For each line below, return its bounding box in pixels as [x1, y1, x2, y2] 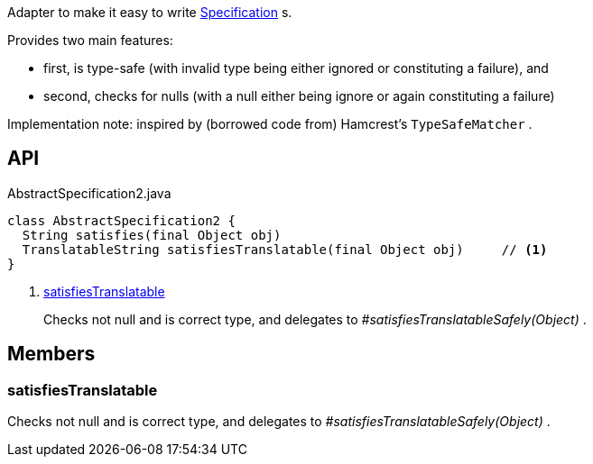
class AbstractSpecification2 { [7, 213, 236, 228]
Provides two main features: [7, 32, 173, 48]
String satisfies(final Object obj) [22, 227, 282, 242]
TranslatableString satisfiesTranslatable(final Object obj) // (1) [22, 241, 548, 257]
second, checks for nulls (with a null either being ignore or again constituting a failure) [43, 88, 555, 104]
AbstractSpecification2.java [7, 185, 171, 201]
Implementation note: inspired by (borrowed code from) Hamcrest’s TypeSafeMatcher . [7, 116, 533, 132]
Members [7, 342, 96, 366]
